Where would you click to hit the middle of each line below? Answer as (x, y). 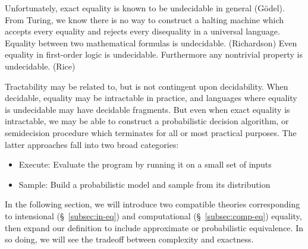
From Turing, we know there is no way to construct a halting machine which (144, 19)
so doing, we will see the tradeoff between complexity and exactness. (129, 239)
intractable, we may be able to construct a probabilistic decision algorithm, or (147, 121)
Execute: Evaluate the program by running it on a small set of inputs (145, 164)
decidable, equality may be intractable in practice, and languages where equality (151, 98)
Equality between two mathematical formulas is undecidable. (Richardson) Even (151, 42)
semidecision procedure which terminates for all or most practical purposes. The (151, 132)
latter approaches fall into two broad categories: (92, 144)
